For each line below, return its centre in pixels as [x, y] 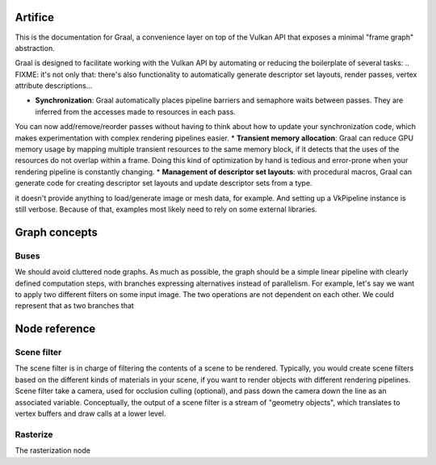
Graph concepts [57, 232]
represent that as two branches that [75, 306]
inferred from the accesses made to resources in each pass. [135, 111]
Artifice [35, 17]
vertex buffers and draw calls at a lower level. [90, 414]
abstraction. [35, 48]
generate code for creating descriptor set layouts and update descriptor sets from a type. [163, 183]
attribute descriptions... [54, 86]
